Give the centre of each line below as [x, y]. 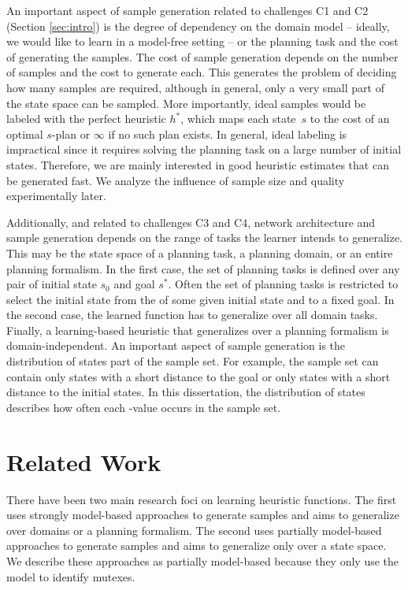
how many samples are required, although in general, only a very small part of [195, 87]
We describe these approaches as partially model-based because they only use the [203, 560]
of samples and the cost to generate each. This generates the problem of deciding [202, 72]
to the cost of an [350, 119]
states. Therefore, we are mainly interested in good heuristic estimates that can [198, 164]
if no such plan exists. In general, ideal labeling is [228, 134]
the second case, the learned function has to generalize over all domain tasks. [192, 315]
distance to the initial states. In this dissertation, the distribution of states [186, 392]
